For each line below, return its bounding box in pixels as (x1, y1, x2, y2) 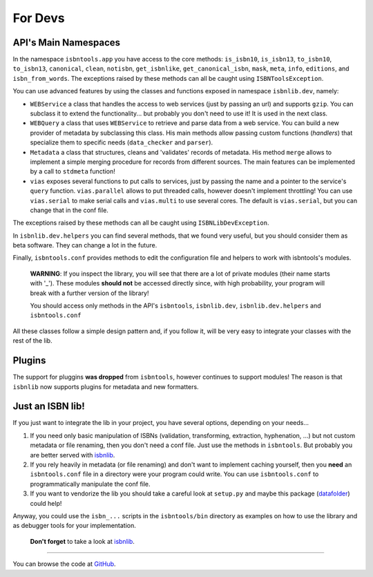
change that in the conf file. (30, 206, 108, 214)
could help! (30, 499, 62, 507)
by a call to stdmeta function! (30, 167, 115, 176)
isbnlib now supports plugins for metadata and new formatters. (12, 382, 200, 390)
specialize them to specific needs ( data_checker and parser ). (30, 138, 213, 146)
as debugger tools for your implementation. (12, 522, 136, 530)
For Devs (12, 10, 65, 26)
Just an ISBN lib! (12, 401, 86, 413)
